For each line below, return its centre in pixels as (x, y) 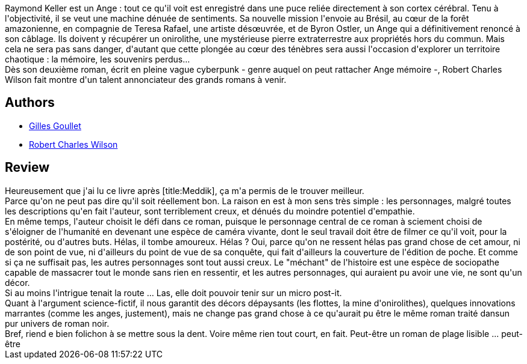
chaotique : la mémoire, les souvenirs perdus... (98, 59)
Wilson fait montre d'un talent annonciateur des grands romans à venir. (146, 80)
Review (27, 168)
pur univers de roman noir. (57, 323)
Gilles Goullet (55, 126)
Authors (30, 103)
